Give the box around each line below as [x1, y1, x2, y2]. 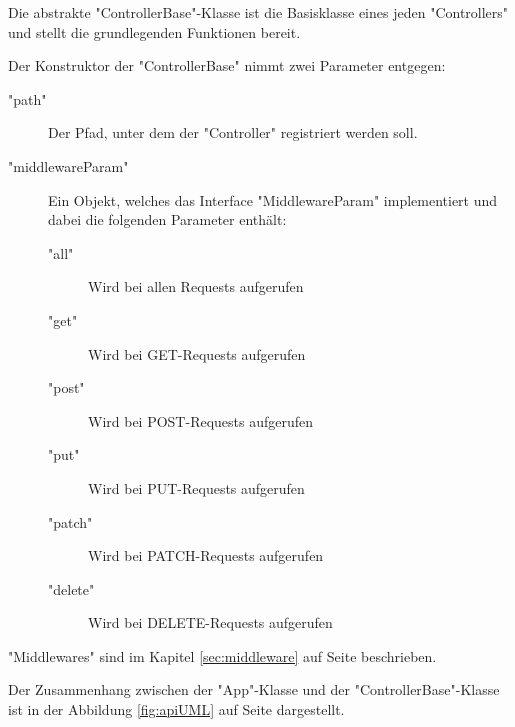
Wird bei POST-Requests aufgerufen [88, 410, 314, 431]
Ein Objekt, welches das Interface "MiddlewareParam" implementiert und [48, 189, 498, 210]
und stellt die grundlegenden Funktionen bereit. [8, 21, 301, 42]
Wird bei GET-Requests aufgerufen [88, 343, 306, 364]
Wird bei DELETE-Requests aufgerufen [88, 612, 333, 633]
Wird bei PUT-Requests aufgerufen [88, 477, 305, 498]
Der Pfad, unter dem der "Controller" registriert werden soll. [48, 122, 418, 143]
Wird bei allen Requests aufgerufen [88, 276, 304, 297]
